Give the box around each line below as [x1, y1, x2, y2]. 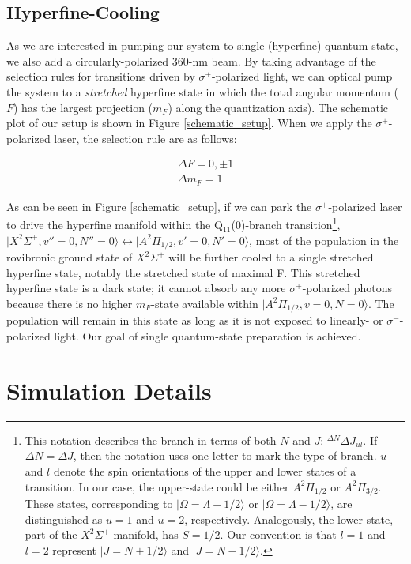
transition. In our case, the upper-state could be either [25, 478, 289, 494]
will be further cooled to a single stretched [168, 249, 374, 265]
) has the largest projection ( [13, 99, 153, 115]
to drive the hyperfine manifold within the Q [6, 216, 223, 233]
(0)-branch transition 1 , [231, 214, 341, 233]
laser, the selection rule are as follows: [54, 130, 237, 146]
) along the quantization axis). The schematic [168, 99, 389, 115]
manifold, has [113, 526, 179, 543]
